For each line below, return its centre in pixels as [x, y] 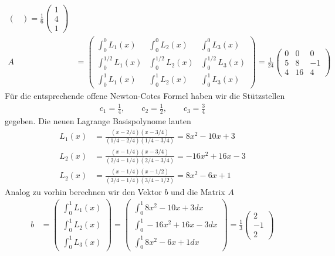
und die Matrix [198, 191]
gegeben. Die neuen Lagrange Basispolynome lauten [98, 121]
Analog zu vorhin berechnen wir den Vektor [83, 191]
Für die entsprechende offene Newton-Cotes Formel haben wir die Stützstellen [145, 96]
